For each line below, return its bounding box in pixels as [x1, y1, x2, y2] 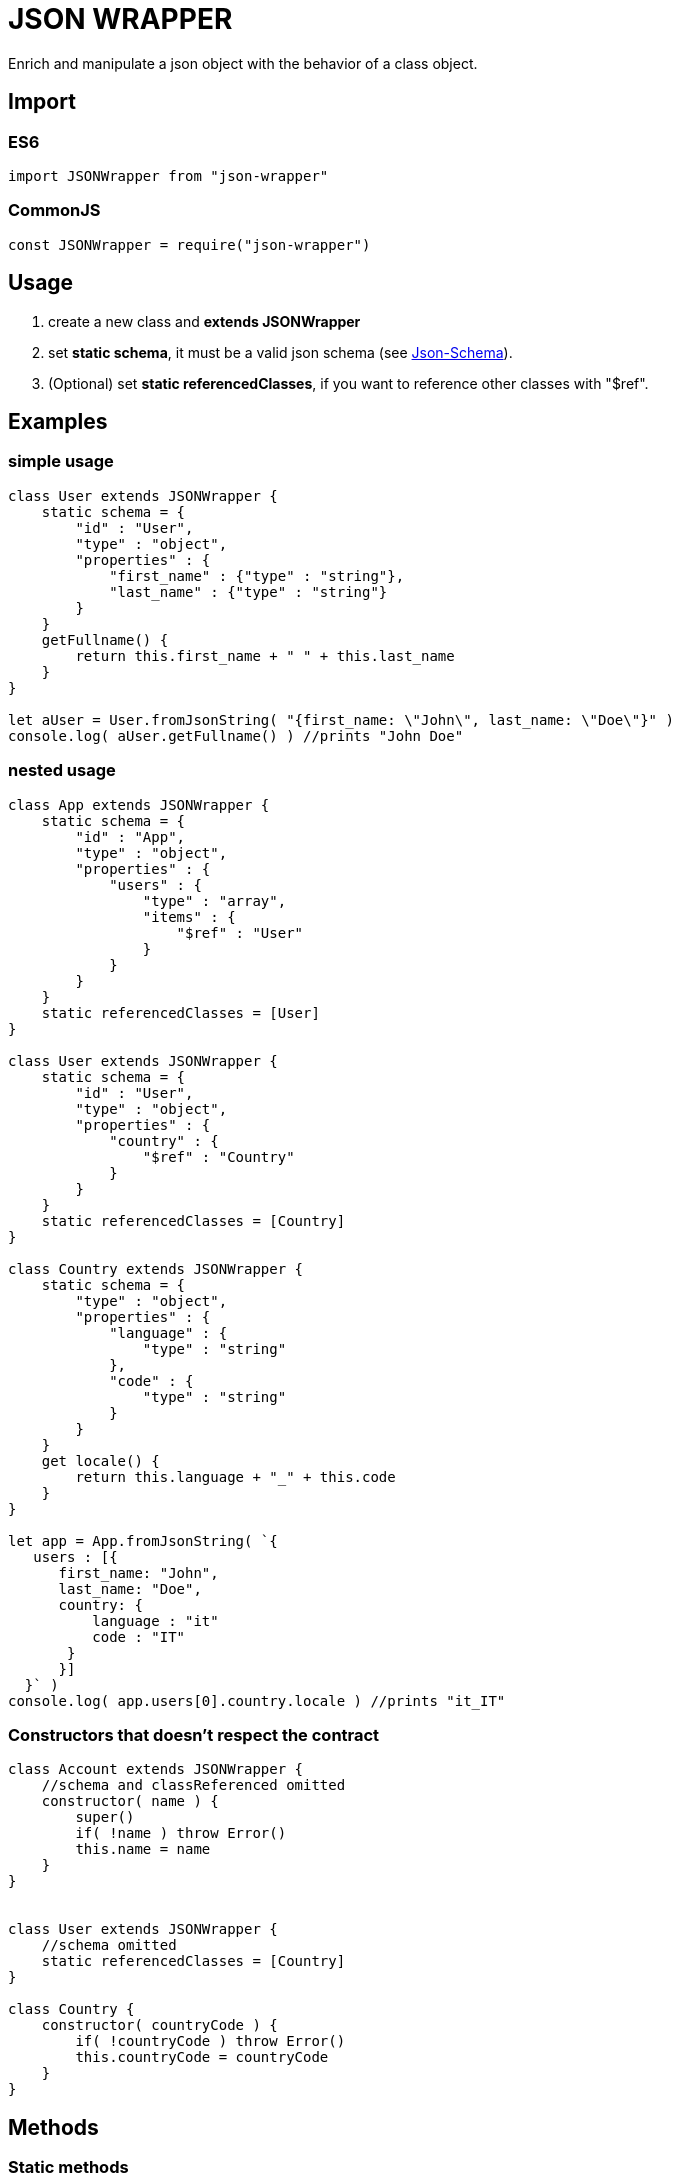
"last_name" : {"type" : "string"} [109, 583, 388, 600]
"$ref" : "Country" [142, 1148, 295, 1165]
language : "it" [92, 1612, 219, 1629]
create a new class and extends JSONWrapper [48, 312, 361, 330]
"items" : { [142, 908, 236, 925]
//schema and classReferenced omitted [41, 1777, 346, 1794]
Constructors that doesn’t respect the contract [8, 1724, 380, 1745]
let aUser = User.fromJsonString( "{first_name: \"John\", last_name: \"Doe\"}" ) [8, 711, 674, 728]
